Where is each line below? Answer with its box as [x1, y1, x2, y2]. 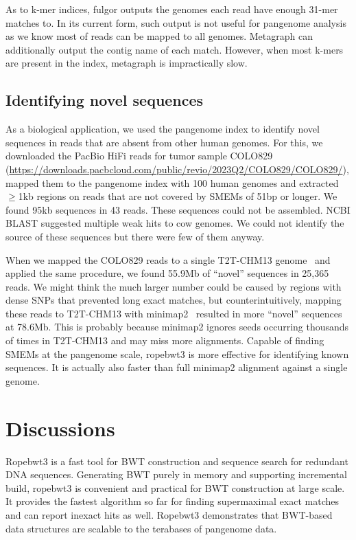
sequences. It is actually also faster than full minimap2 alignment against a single [5, 360, 348, 374]
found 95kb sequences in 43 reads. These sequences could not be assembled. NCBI [5, 202, 351, 216]
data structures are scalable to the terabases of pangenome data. [5, 521, 277, 535]
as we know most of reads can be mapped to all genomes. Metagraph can [5, 29, 313, 43]
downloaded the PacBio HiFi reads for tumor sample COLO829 [5, 148, 273, 163]
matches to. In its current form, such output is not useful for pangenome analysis [5, 15, 346, 30]
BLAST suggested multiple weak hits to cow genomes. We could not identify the [5, 216, 344, 230]
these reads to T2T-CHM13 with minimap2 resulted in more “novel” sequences [5, 306, 342, 320]
